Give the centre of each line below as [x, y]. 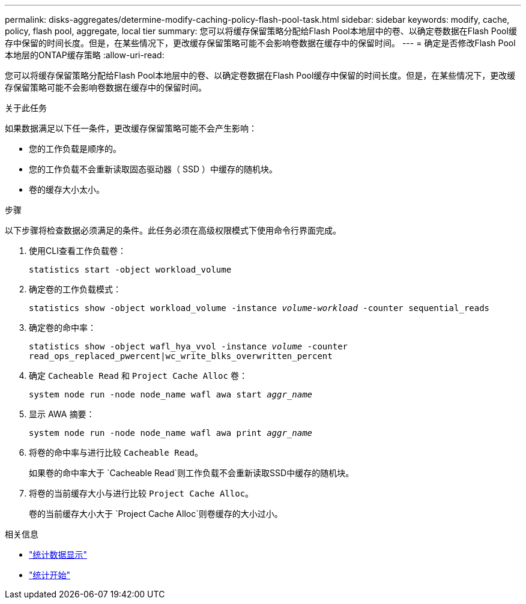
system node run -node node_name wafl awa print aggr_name [171, 433]
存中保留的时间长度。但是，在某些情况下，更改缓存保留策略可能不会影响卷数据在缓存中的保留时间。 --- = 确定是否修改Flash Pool [260, 43]
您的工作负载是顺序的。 [75, 149]
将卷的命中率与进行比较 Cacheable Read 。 [116, 452]
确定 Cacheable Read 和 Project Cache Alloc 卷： [138, 376]
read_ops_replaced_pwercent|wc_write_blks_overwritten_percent [181, 356]
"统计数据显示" [58, 554]
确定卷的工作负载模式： [75, 289]
